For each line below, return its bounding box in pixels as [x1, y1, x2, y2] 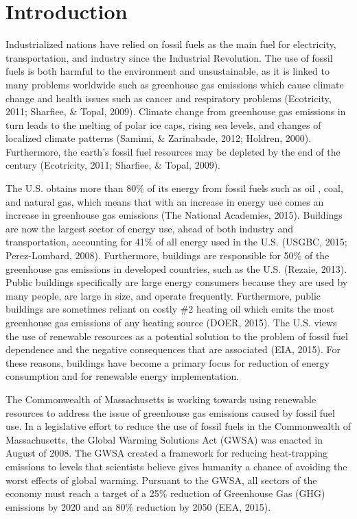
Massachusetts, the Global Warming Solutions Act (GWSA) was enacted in [5, 432, 323, 446]
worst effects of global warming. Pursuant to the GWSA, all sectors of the [5, 472, 317, 487]
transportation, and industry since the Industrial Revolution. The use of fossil [5, 50, 333, 64]
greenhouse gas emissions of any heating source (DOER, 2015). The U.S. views [5, 315, 337, 329]
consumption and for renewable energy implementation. [5, 369, 240, 383]
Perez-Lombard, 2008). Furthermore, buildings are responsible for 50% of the [5, 248, 330, 263]
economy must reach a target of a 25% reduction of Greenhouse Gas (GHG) [5, 486, 325, 500]
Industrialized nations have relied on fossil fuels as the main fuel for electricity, [5, 37, 336, 51]
